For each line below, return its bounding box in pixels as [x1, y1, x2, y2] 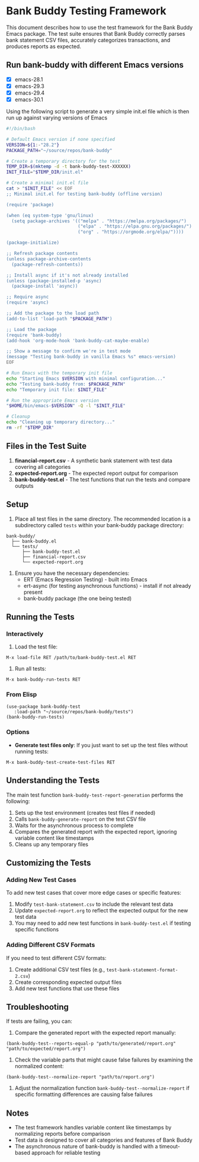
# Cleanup [6, 414, 31, 420]
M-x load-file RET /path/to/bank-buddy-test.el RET [6, 655, 136, 661]
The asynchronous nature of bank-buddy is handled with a [14, 1143, 158, 1150]
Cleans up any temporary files [14, 840, 89, 848]
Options [6, 728, 30, 736]
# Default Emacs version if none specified [6, 136, 115, 142]
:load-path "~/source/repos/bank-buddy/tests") [14, 709, 134, 715]
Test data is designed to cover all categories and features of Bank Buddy [14, 1136, 192, 1144]
